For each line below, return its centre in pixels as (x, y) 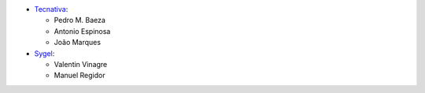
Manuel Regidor (79, 76)
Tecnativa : (51, 9)
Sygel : (44, 53)
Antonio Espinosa (82, 31)
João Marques (78, 43)
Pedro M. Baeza (80, 20)
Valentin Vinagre (81, 64)
